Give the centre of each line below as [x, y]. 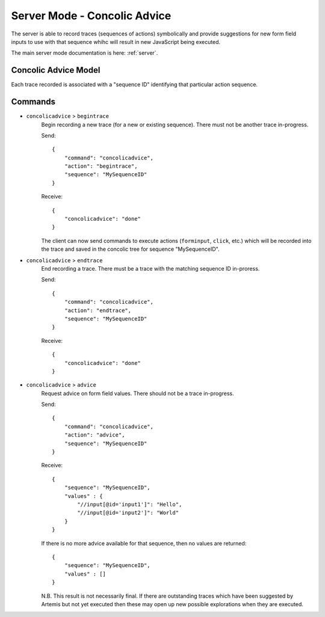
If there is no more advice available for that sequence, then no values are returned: [144, 543]
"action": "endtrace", [98, 310]
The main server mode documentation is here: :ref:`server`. [85, 53]
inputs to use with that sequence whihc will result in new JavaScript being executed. [116, 41]
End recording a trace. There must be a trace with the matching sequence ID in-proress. [150, 269]
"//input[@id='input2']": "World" [128, 513]
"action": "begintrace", [101, 166]
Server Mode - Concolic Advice [91, 16]
